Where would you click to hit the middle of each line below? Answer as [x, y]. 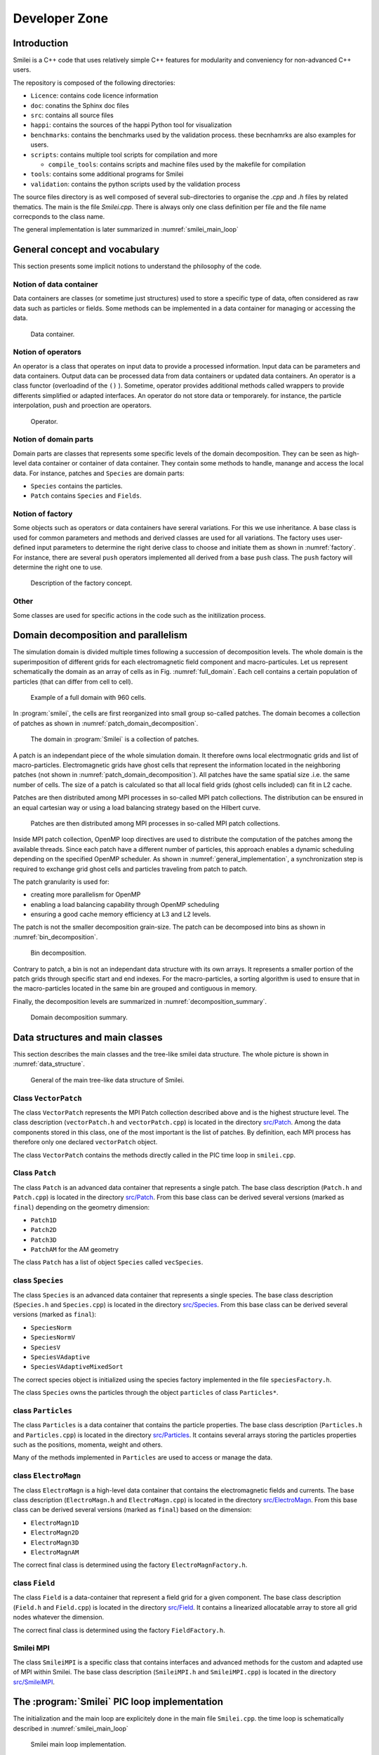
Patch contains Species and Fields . [86, 496]
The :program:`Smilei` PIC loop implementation [118, 1702]
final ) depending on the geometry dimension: [81, 1207]
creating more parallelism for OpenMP [86, 894]
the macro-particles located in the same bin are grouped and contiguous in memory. [135, 988]
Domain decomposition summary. [79, 1017]
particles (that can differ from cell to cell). [73, 682]
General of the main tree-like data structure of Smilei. [107, 1080]
